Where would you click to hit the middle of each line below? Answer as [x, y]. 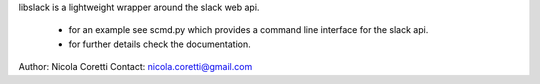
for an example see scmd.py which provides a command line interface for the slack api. [248, 30]
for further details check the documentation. [160, 44]
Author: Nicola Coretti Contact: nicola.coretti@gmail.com [135, 67]
